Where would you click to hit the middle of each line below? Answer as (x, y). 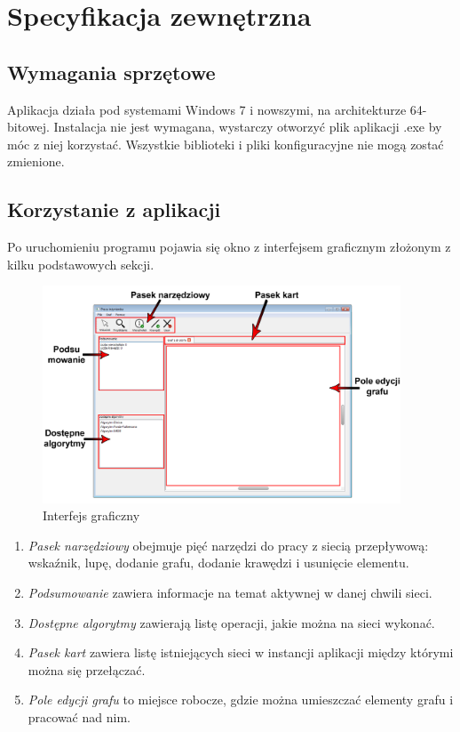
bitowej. (28, 127)
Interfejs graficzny (91, 515)
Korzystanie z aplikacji (114, 209)
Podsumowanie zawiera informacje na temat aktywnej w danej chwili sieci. (230, 592)
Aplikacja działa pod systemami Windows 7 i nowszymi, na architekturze (207, 109)
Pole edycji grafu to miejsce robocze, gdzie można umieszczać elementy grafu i (241, 700)
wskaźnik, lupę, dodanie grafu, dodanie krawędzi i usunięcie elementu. (218, 563)
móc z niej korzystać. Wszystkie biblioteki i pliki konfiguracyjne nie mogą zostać (226, 144)
